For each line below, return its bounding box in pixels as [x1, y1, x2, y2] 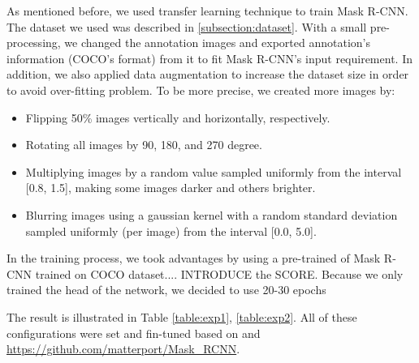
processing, [6, 34, 61, 51]
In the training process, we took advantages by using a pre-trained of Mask [6, 250, 381, 267]
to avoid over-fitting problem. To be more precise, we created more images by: [6, 81, 395, 98]
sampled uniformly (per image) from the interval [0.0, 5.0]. [25, 222, 317, 239]
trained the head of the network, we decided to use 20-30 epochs [6, 281, 326, 298]
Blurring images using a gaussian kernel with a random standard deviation [25, 206, 398, 223]
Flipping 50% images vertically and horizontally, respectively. [25, 109, 330, 126]
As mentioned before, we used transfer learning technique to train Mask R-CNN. [6, 2, 408, 19]
